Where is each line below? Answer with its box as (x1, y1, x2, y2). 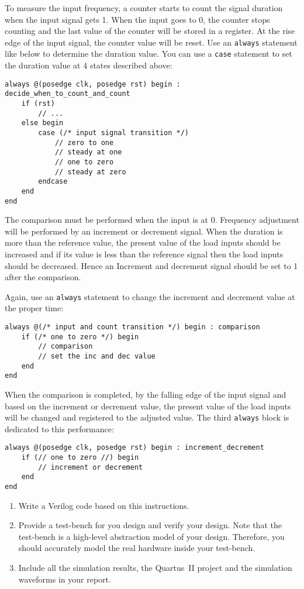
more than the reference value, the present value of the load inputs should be (5, 236, 281, 249)
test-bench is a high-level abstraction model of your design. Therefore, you (18, 530, 285, 542)
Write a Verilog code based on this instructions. (18, 499, 189, 511)
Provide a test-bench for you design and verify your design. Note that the (18, 519, 282, 531)
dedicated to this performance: (5, 422, 114, 435)
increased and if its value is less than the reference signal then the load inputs (5, 248, 284, 260)
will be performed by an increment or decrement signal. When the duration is (5, 225, 283, 237)
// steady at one (54, 148, 122, 157)
